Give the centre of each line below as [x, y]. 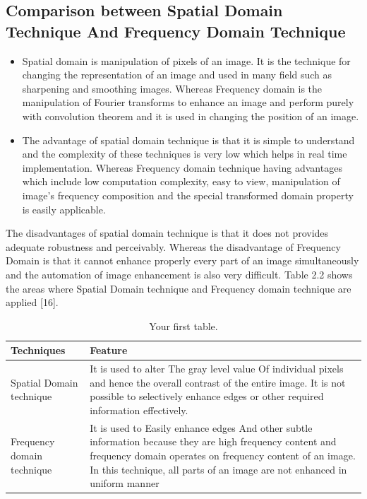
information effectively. [139, 410]
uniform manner [125, 483]
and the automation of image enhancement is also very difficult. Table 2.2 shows [179, 274]
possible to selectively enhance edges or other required [207, 396]
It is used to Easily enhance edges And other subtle [201, 427]
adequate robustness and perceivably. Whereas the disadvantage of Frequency [173, 246]
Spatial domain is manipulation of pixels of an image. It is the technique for [186, 60]
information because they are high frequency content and [213, 441]
